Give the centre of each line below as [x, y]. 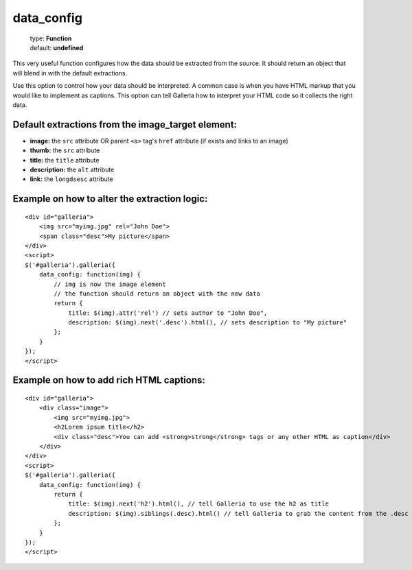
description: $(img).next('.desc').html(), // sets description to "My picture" [208, 323]
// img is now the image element [110, 284]
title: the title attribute [65, 160]
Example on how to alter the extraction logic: [110, 199]
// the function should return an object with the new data [157, 294]
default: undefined [57, 47]
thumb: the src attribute [65, 150]
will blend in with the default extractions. [70, 73]
